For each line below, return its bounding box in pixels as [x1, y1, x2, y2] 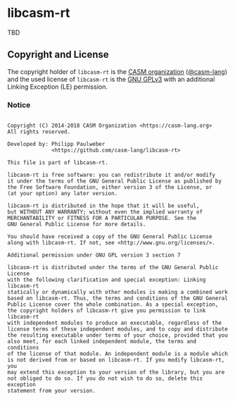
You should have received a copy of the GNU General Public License [7, 233, 212, 240]
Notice [7, 100, 31, 110]
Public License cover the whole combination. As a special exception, [7, 301, 219, 308]
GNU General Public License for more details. [7, 221, 146, 228]
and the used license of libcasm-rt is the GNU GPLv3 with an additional [7, 75, 215, 83]
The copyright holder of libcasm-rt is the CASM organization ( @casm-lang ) [7, 67, 227, 75]
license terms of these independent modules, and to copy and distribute [7, 326, 229, 333]
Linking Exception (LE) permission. [7, 82, 108, 91]
